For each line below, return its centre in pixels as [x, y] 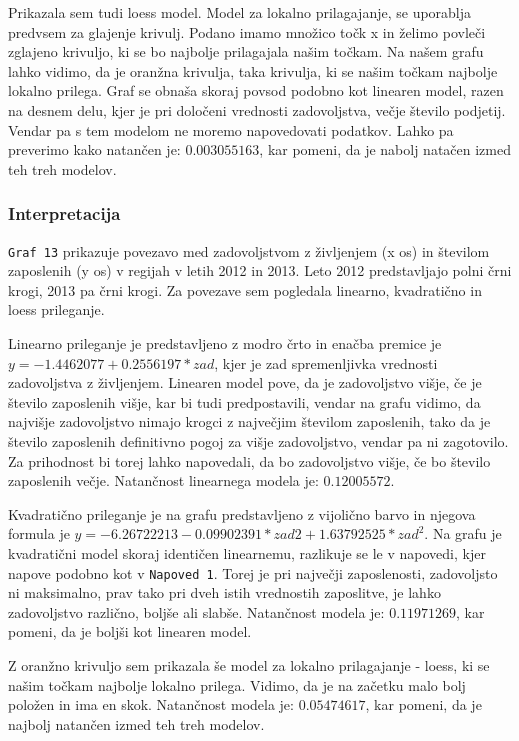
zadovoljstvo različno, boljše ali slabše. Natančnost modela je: [196, 611]
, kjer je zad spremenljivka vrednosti [326, 362]
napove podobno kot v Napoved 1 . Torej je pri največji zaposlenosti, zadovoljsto [253, 572]
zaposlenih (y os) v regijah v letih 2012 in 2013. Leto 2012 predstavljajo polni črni [260, 270]
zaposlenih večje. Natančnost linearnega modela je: [163, 480]
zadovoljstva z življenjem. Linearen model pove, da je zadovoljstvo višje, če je [245, 382]
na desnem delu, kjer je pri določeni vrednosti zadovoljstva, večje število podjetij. [257, 109]
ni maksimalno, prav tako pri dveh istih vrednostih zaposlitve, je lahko [224, 592]
